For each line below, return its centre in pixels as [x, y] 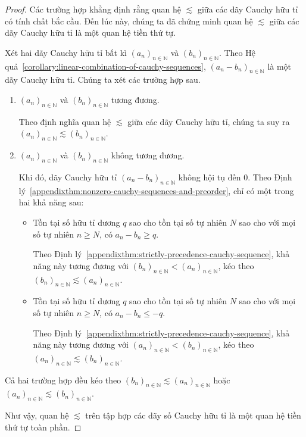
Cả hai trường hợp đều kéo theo [63, 380]
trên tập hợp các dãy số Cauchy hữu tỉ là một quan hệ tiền [193, 415]
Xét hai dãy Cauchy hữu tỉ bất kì [66, 52]
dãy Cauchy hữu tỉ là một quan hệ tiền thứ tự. [90, 32]
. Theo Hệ [237, 52]
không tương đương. [148, 155]
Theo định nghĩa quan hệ [65, 121]
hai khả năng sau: [51, 202]
